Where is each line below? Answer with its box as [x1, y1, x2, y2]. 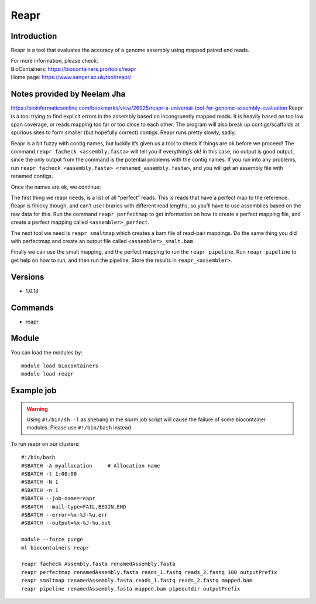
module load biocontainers [21, 362, 99, 369]
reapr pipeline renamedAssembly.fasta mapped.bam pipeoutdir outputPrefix [21, 585, 241, 592]
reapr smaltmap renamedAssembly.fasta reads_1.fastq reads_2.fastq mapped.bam [21, 577, 253, 584]
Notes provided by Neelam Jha [11, 89, 126, 99]
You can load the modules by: [11, 349, 83, 356]
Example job [11, 385, 57, 395]
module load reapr [21, 371, 74, 377]
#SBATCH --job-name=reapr [21, 495, 96, 502]
